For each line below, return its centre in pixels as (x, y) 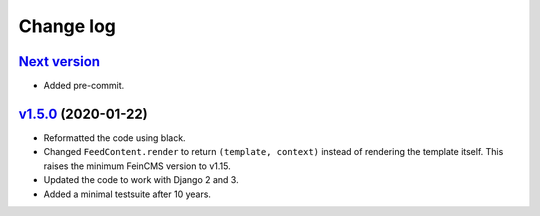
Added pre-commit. (84, 86)
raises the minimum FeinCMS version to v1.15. (137, 166)
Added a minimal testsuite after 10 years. (127, 194)
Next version (59, 61)
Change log (67, 26)
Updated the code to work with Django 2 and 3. (141, 180)
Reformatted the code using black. (114, 137)
